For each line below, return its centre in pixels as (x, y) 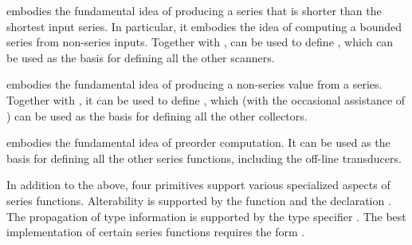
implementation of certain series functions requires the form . (156, 232)
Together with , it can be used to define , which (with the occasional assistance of (206, 99)
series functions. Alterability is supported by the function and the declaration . (199, 200)
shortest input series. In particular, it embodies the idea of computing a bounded (204, 26)
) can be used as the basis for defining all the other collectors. (157, 115)
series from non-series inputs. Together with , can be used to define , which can (200, 42)
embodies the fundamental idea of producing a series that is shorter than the (194, 10)
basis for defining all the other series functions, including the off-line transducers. (204, 158)
